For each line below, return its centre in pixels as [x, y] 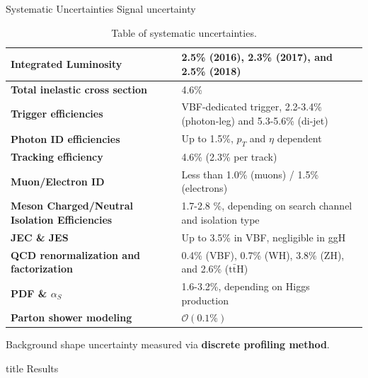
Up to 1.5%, [207, 138]
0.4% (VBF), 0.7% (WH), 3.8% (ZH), [263, 254]
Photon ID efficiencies [65, 138]
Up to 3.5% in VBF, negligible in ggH [264, 237]
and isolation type [220, 219]
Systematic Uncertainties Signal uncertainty [101, 8]
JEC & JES [40, 237]
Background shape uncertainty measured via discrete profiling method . [168, 344]
